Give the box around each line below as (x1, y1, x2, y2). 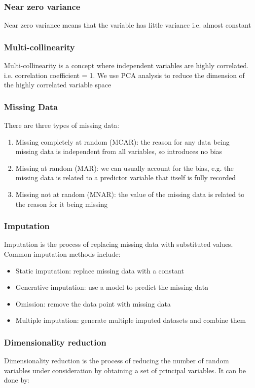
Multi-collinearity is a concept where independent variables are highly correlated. (4, 60, 249, 71)
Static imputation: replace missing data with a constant (15, 265, 184, 275)
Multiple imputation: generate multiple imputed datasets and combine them (15, 315, 246, 325)
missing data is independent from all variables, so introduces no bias (15, 146, 222, 156)
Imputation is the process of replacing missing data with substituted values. (4, 239, 233, 249)
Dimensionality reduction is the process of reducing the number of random (4, 355, 229, 366)
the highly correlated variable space (4, 79, 111, 90)
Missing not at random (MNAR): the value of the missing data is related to (15, 189, 245, 199)
